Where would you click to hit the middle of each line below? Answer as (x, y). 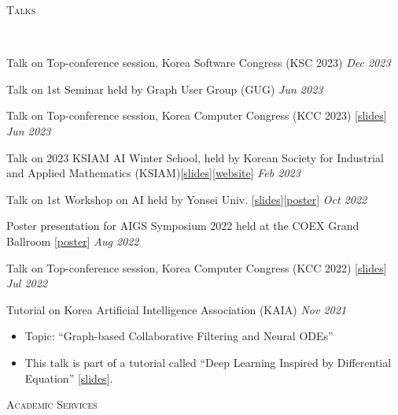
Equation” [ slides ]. (69, 378)
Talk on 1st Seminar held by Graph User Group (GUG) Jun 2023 (165, 89)
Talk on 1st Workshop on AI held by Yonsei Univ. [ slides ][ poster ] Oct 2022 (187, 199)
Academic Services (52, 404)
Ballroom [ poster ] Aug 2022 (73, 241)
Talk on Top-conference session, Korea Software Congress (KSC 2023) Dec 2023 (199, 63)
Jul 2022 (27, 283)
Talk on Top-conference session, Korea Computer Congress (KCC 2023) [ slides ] (197, 115)
